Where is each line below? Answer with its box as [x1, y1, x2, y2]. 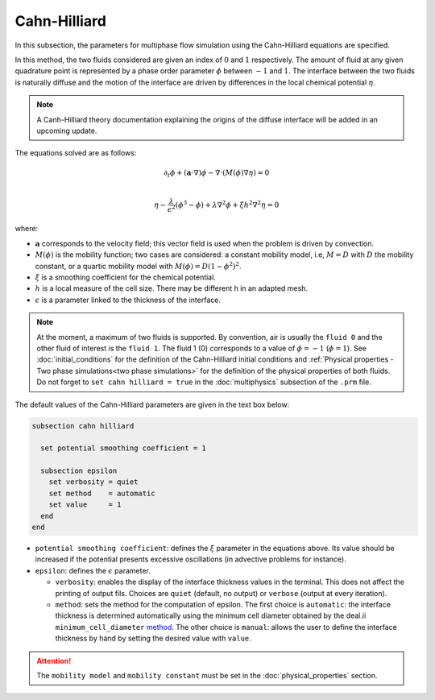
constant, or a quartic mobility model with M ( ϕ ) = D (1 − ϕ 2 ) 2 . [35, 260, 242, 271]
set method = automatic [48, 488, 156, 498]
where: [14, 224, 39, 234]
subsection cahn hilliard [31, 421, 135, 430]
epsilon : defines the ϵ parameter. [35, 565, 151, 575]
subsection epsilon [40, 466, 118, 475]
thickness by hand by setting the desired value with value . [55, 633, 251, 644]
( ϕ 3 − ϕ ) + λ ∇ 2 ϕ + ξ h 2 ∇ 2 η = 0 [175, 199, 280, 209]
